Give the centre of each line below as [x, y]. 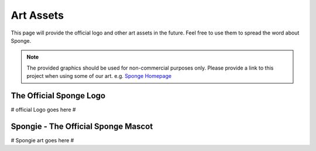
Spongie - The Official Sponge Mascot [82, 126]
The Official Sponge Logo [58, 96]
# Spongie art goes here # [42, 140]
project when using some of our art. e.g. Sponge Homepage [99, 76]
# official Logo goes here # [43, 110]
